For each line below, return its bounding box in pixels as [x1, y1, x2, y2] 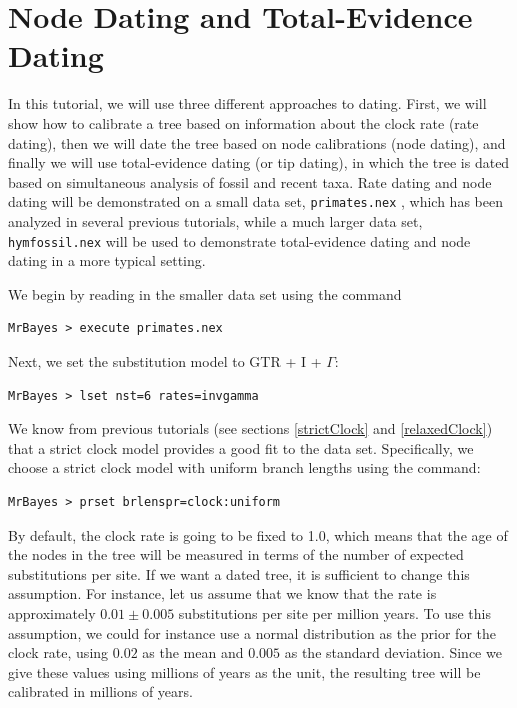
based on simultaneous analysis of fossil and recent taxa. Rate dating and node [8, 171, 492, 192]
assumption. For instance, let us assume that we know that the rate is [8, 583, 437, 604]
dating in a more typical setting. [8, 250, 206, 271]
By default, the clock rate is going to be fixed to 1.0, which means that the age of [8, 524, 508, 545]
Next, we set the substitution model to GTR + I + [8, 350, 322, 371]
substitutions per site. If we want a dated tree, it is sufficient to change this [8, 563, 470, 584]
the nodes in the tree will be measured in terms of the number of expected [8, 544, 464, 565]
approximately [8, 602, 96, 623]
